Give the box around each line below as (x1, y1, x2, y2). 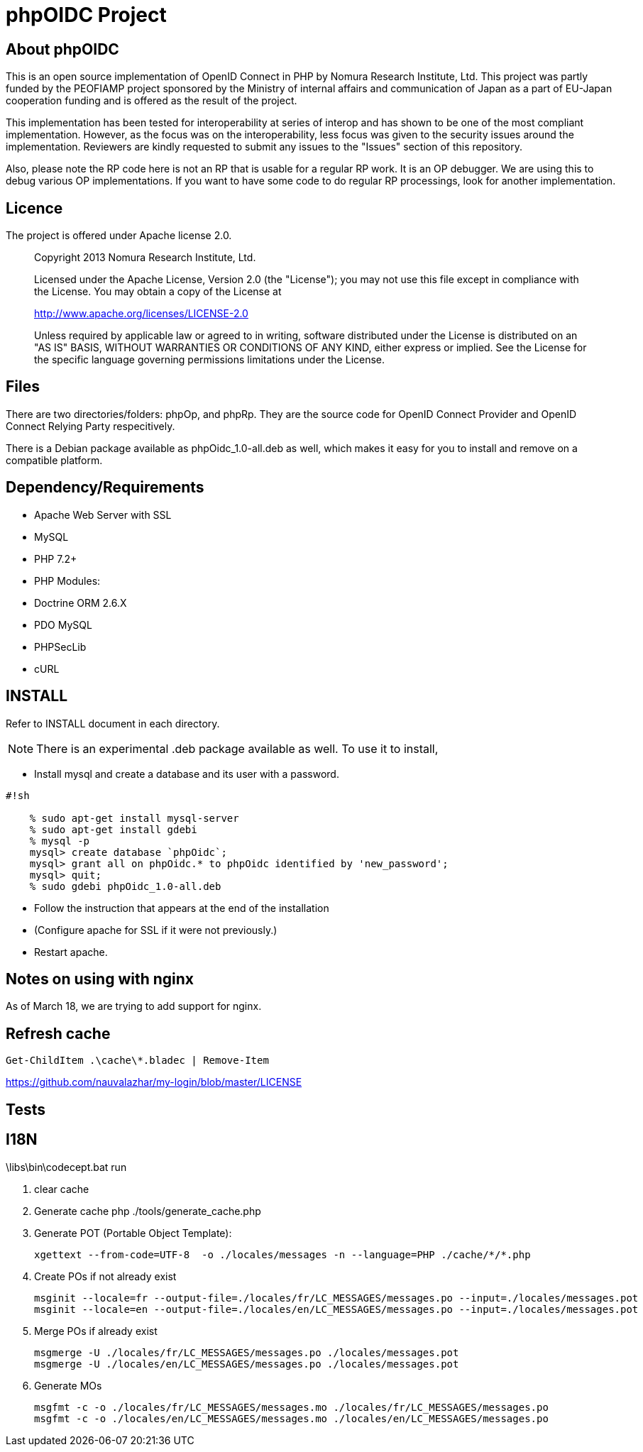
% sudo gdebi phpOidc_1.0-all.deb (29, 880, 221, 892)
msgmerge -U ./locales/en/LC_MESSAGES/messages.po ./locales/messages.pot (34, 1358, 459, 1370)
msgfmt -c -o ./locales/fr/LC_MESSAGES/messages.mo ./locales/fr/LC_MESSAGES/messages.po (34, 1401, 549, 1413)
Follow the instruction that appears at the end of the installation (34, 901, 329, 914)
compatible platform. (6, 453, 103, 466)
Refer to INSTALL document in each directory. (6, 717, 220, 730)
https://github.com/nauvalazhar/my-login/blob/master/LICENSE (6, 1076, 302, 1089)
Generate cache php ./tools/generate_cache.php (34, 1204, 261, 1217)
